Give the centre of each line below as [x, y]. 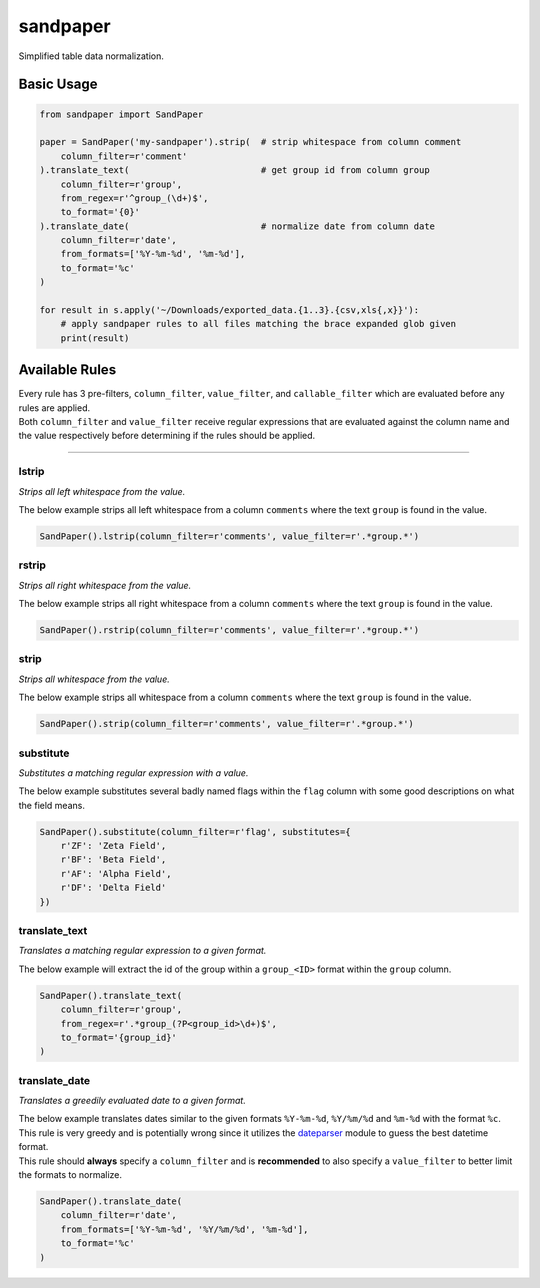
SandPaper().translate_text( [111, 995]
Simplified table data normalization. [91, 56]
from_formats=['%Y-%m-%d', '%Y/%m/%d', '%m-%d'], [184, 1229]
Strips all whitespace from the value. [94, 679]
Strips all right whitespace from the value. [105, 585]
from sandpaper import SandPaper [121, 114]
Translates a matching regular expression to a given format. [142, 951]
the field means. [51, 805]
